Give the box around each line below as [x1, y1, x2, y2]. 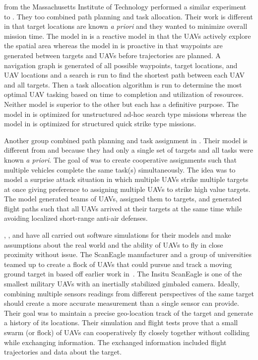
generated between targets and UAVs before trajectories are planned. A [4, 50, 221, 60]
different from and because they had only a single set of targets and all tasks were [4, 145, 253, 155]
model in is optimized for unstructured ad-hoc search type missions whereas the [4, 108, 247, 119]
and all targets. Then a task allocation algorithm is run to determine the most [4, 79, 242, 90]
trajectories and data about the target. [4, 347, 122, 357]
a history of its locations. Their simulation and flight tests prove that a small [4, 317, 238, 328]
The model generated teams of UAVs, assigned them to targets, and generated [4, 193, 242, 204]
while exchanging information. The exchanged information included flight [4, 337, 227, 347]
